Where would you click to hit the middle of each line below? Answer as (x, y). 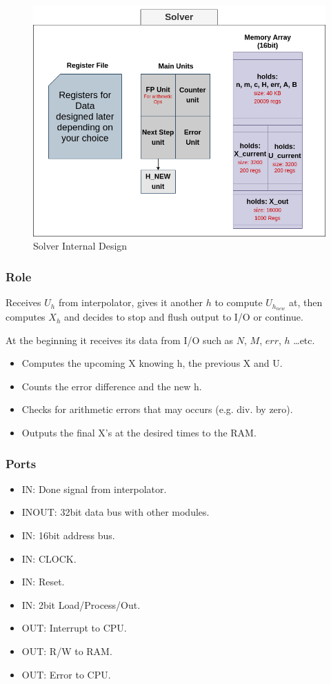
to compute (239, 302)
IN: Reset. (43, 582)
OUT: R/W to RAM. (67, 651)
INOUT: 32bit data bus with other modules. (116, 512)
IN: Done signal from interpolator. (94, 489)
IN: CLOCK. (49, 558)
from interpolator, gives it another (131, 302)
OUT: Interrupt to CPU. (74, 628)
